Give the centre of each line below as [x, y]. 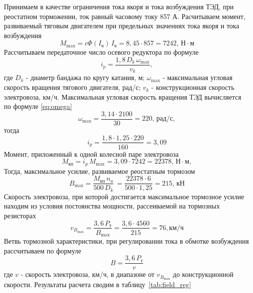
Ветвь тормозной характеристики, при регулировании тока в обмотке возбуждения [126, 241]
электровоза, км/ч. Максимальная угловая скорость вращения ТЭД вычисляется [123, 96]
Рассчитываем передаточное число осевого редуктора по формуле [101, 52]
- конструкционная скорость [193, 87]
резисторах [20, 215]
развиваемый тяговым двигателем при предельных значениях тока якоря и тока [122, 26]
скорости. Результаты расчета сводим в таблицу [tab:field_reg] [98, 284]
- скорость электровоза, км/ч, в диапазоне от [88, 274]
